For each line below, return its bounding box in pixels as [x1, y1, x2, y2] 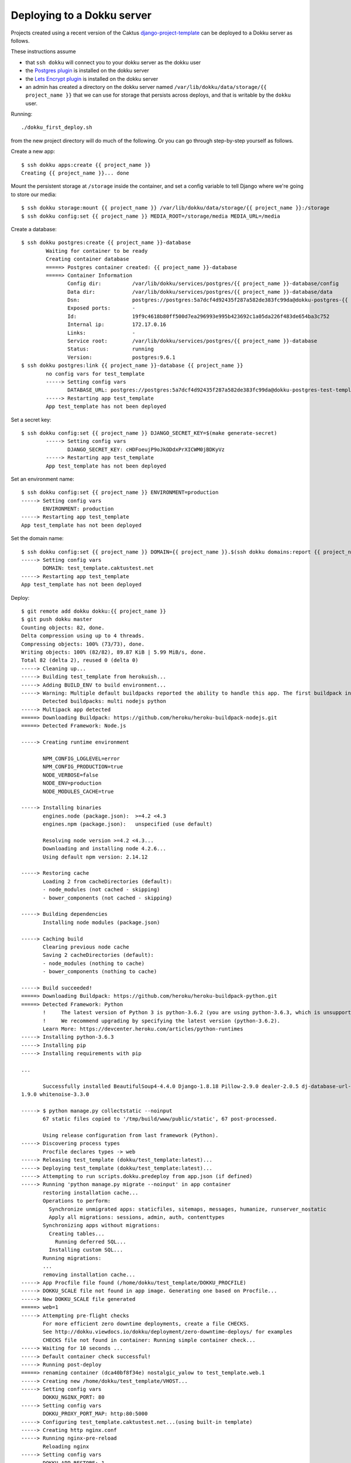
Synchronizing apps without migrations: [43, 1222, 160, 1229]
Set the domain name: [11, 535, 64, 542]
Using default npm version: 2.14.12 [43, 853, 148, 860]
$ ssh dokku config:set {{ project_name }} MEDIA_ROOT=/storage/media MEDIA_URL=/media [21, 212, 281, 219]
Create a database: [11, 225, 57, 232]
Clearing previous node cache [43, 944, 130, 950]
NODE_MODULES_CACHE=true [43, 788, 114, 795]
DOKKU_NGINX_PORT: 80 [43, 1394, 105, 1401]
